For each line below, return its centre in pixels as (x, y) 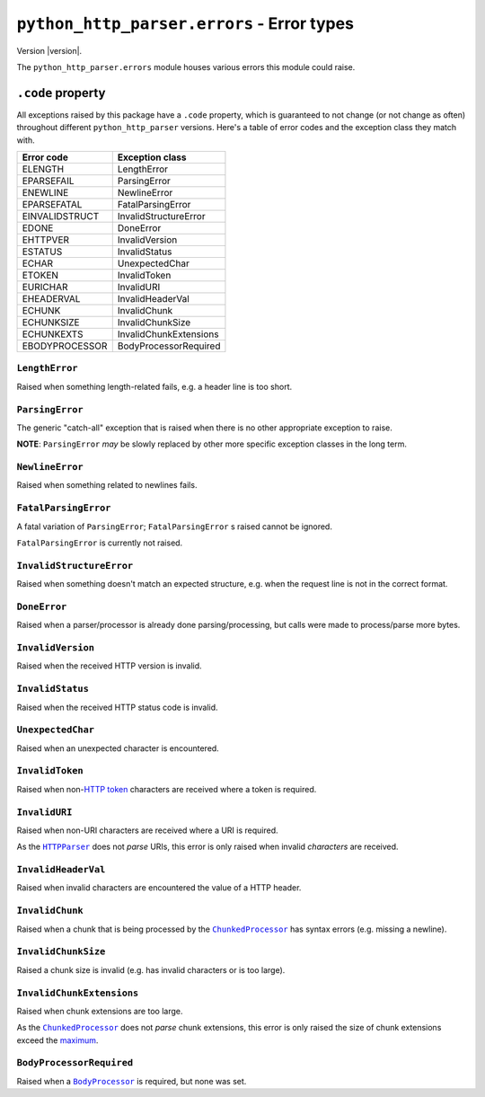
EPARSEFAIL (48, 181)
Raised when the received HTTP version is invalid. (109, 666)
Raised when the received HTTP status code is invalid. (118, 707)
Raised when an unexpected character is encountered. (118, 748)
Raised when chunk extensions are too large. (100, 1011)
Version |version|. (49, 50)
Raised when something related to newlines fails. (107, 485)
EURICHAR (45, 288)
